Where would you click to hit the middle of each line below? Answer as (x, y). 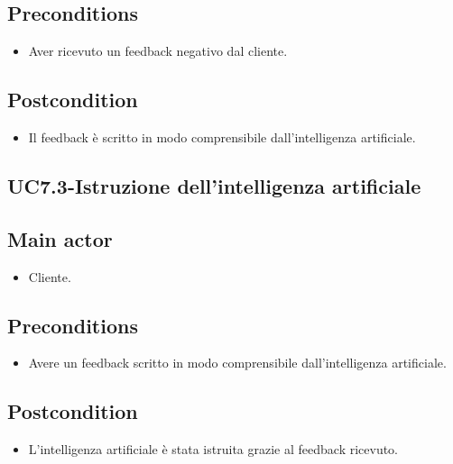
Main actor (60, 238)
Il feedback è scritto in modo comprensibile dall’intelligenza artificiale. (222, 137)
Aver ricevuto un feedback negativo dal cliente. (158, 51)
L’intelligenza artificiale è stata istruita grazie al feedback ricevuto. (213, 449)
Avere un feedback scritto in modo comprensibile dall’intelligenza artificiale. (237, 363)
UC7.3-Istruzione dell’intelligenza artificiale (214, 185)
